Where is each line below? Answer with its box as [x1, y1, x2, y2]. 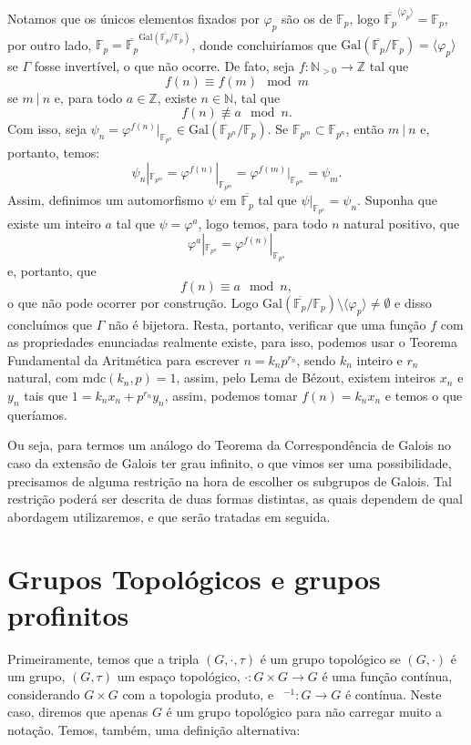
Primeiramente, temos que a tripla [7, 648, 200, 668]
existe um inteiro [7, 214, 101, 233]
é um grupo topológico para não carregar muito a [166, 702, 442, 721]
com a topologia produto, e [122, 684, 274, 703]
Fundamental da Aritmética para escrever [7, 350, 240, 369]
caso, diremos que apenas [7, 702, 148, 721]
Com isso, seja [7, 119, 87, 138]
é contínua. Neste [344, 684, 442, 703]
